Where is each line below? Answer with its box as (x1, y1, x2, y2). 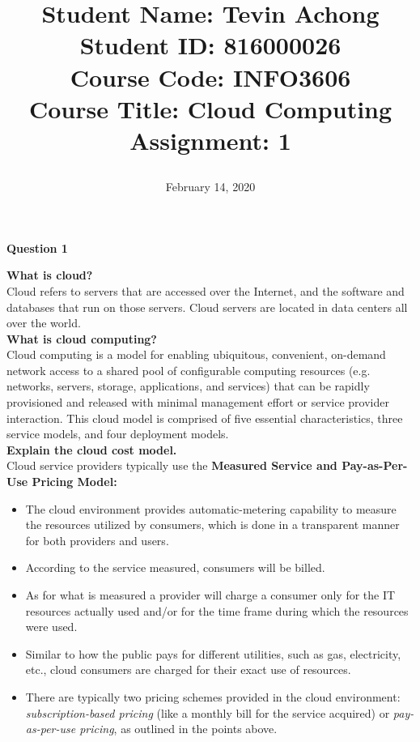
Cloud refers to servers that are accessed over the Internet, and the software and (6, 282, 405, 299)
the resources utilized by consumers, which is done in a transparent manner (25, 516, 400, 533)
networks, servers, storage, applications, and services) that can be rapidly (6, 377, 370, 394)
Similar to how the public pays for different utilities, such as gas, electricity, (25, 645, 401, 662)
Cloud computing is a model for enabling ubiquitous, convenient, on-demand (6, 346, 386, 363)
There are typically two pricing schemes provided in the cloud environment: (25, 688, 401, 705)
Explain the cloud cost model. (6, 441, 177, 458)
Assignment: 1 (129, 123, 291, 156)
